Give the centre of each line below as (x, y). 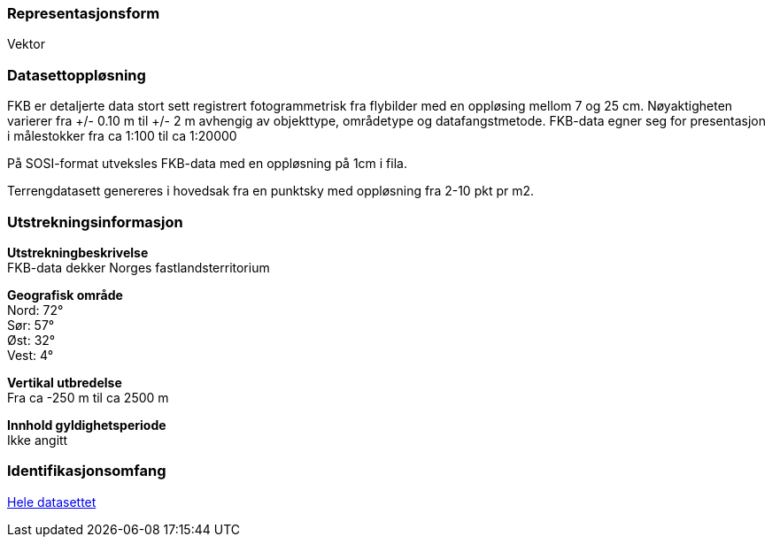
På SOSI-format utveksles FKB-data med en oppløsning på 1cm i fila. (207, 164)
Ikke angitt (38, 440)
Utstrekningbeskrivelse (78, 252)
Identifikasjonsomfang (87, 471)
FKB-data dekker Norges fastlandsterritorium (139, 267)
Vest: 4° (31, 355)
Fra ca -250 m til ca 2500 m (88, 397)
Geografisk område (65, 295)
